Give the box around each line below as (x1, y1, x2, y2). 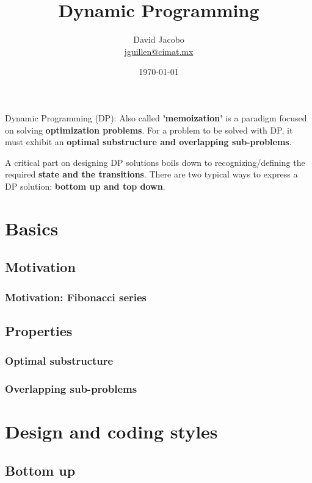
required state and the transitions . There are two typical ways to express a (5, 168, 298, 181)
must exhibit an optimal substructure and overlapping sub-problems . (5, 135, 292, 148)
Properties (5, 321, 73, 340)
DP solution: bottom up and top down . (5, 179, 165, 192)
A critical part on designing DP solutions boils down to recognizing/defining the (5, 156, 305, 168)
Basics (5, 215, 59, 240)
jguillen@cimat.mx (124, 45, 194, 57)
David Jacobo (133, 33, 184, 46)
